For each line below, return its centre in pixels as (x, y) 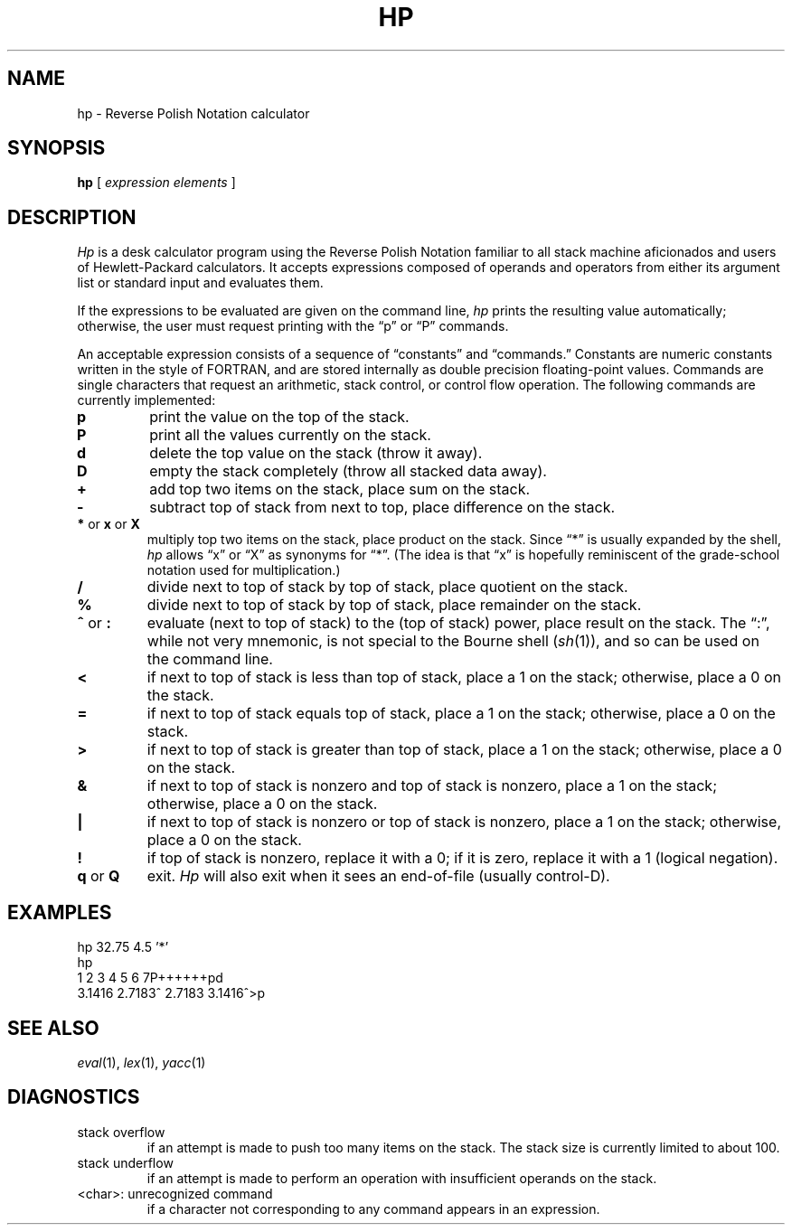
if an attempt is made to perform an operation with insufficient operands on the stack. (402, 1178)
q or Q (99, 876)
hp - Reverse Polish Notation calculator (193, 113)
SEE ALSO (53, 1028)
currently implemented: (146, 400)
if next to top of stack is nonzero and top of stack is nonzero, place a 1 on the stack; (432, 786)
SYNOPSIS (57, 148)
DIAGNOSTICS (74, 1097)
